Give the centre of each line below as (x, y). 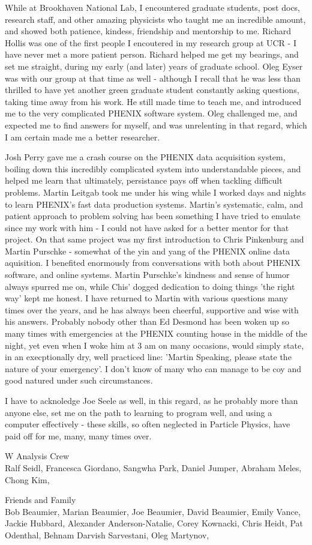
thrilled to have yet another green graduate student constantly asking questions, (152, 90)
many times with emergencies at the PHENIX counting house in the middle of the (156, 333)
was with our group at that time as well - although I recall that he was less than (153, 78)
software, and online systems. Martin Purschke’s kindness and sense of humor (147, 275)
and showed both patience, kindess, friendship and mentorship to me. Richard (148, 31)
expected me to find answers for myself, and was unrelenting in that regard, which (156, 125)
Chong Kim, (27, 479)
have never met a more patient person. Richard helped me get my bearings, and (152, 54)
